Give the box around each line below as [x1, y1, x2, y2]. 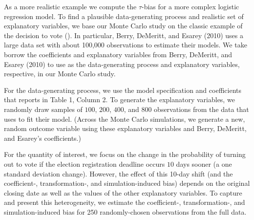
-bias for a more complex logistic [142, 1, 239, 11]
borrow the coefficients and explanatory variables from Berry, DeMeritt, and [4, 49, 233, 59]
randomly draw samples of [4, 104, 83, 114]
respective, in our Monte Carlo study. [4, 68, 116, 79]
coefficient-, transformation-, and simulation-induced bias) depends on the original [4, 178, 250, 188]
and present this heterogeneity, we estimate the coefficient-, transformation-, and [4, 197, 245, 207]
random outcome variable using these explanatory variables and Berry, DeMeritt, [4, 123, 247, 133]
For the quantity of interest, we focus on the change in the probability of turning [4, 149, 246, 159]
